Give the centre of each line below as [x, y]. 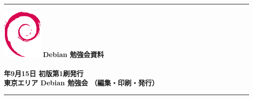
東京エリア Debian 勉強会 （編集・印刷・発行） [81, 83]
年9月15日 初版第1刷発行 [44, 73]
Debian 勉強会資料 [73, 54]
